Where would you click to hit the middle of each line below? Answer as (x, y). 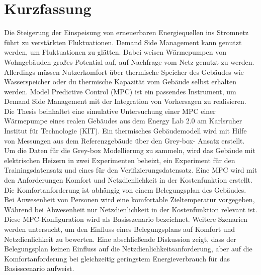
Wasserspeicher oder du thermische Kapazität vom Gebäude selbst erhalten (120, 82)
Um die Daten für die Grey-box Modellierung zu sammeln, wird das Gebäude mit (130, 150)
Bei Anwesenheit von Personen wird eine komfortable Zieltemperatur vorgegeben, (129, 199)
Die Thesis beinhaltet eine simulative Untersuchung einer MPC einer (110, 111)
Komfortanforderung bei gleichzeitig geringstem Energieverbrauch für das (117, 258)
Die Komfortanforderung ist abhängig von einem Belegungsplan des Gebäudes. (125, 189)
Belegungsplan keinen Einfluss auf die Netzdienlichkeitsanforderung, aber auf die (128, 249)
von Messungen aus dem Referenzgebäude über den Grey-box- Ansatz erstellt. (124, 140)
